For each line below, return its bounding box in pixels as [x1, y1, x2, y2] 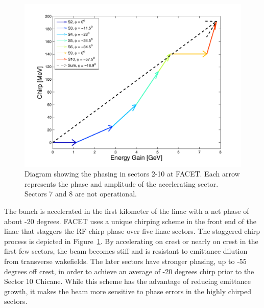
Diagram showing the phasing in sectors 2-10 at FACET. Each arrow [25, 168, 240, 179]
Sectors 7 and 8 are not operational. [25, 188, 137, 199]
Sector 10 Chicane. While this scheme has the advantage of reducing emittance [4, 276, 251, 287]
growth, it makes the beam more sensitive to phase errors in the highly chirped [4, 285, 251, 296]
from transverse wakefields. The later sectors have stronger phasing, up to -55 [4, 255, 247, 266]
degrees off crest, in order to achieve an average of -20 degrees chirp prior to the [4, 266, 254, 276]
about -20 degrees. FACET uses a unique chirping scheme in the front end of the [4, 215, 256, 226]
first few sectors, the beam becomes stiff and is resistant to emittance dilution [4, 246, 248, 256]
